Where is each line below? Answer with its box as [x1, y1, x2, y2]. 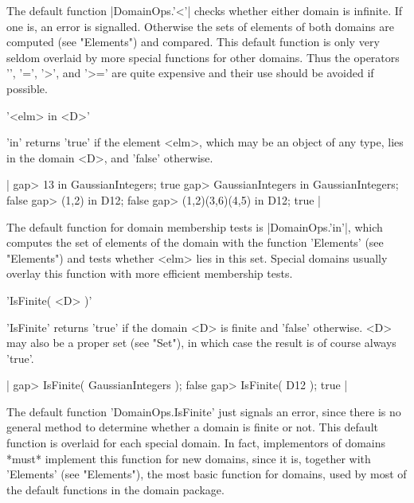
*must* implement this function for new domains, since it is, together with [6, 450, 371, 466]
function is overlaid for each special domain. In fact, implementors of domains [6, 435, 386, 451]
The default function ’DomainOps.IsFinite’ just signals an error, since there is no [6, 403, 401, 419]
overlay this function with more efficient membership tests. [6, 265, 293, 282]
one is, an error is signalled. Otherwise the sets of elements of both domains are [6, 18, 394, 34]
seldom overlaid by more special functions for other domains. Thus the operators [6, 49, 400, 65]
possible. [6, 80, 48, 96]
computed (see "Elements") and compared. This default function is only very [6, 33, 380, 50]
